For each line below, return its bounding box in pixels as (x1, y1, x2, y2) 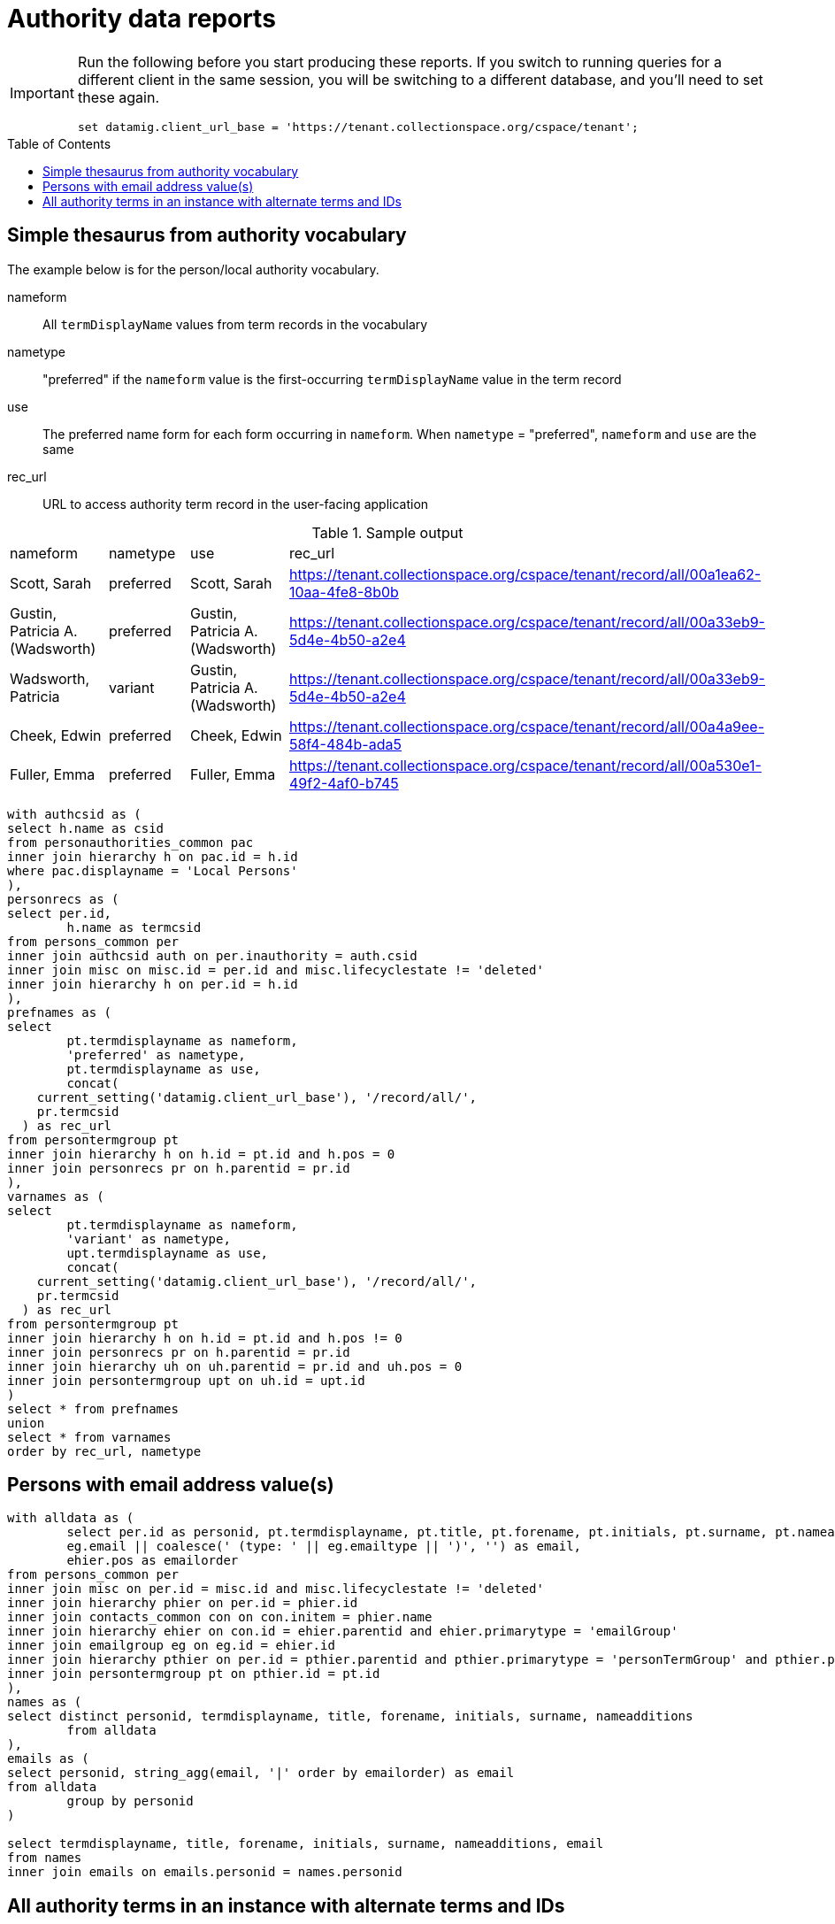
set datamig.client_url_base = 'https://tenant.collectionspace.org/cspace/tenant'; (77, 119, 639, 134)
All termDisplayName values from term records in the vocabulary (42, 316, 428, 332)
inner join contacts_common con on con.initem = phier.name (7, 1610, 433, 1625)
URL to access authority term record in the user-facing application (42, 496, 429, 512)
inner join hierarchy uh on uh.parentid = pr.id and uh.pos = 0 (7, 1358, 463, 1374)
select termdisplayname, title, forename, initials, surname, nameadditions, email (7, 1836, 604, 1851)
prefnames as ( (7, 1004, 112, 1020)
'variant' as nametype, (66, 1231, 231, 1246)
